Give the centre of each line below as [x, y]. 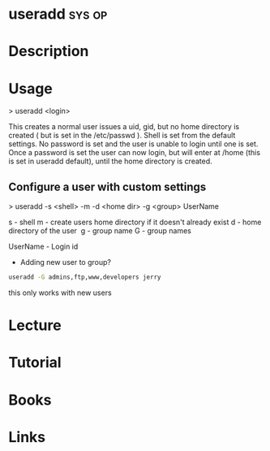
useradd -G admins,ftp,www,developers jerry [85, 277]
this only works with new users [60, 293]
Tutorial [35, 363]
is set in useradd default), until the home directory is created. [110, 161]
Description [49, 52]
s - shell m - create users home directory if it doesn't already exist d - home [135, 222]
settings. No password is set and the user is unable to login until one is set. [133, 144]
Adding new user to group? [66, 262]
